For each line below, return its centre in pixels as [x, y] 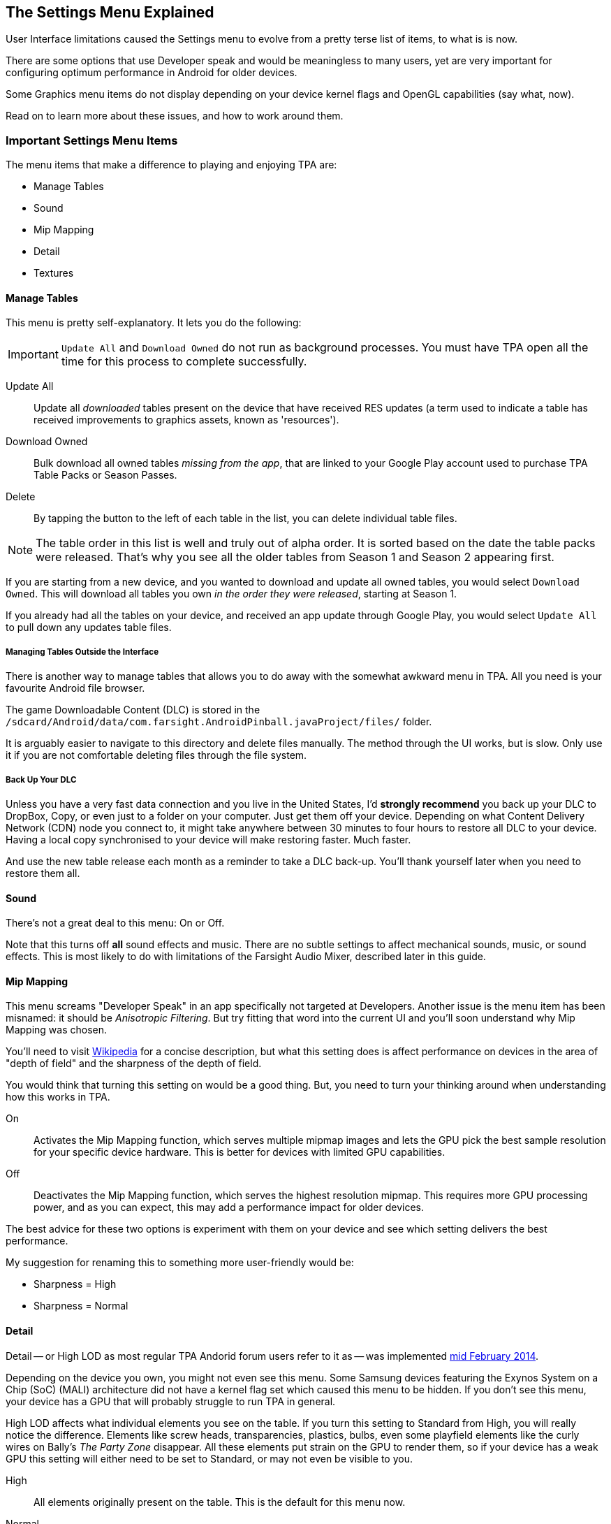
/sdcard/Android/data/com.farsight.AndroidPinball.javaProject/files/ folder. [219, 722]
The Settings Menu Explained [110, 12]
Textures [54, 273]
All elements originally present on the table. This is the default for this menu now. [220, 1502]
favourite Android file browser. [75, 688]
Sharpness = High [75, 1284]
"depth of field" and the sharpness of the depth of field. [134, 1064]
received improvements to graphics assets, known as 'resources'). [186, 420]
